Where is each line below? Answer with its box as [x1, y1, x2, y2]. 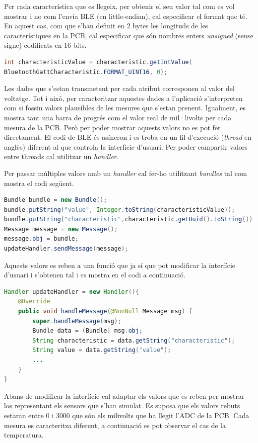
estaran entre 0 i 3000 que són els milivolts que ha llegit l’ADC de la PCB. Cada [4, 410, 250, 420]
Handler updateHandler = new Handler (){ [4, 288, 139, 295]
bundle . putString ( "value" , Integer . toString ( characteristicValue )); [4, 206, 235, 213]
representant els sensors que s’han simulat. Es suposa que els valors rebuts [14, 400, 240, 411]
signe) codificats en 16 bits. [4, 40, 87, 50]
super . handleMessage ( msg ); [32, 317, 122, 325]
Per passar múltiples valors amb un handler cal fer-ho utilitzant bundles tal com [4, 168, 247, 178]
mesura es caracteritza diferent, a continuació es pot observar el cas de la [4, 420, 226, 430]
